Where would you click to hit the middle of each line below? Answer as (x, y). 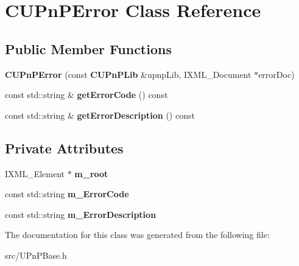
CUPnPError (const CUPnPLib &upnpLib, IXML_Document (128, 74)
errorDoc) (276, 74)
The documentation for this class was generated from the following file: (137, 235)
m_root (91, 173)
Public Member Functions (88, 48)
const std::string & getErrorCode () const (86, 95)
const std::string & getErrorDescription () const (100, 115)
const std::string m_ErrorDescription (81, 214)
